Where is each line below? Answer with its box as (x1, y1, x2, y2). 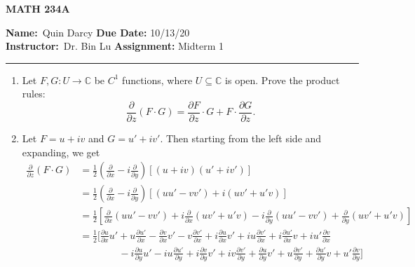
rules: (22, 86, 46, 101)
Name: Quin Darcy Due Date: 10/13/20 (6, 25, 190, 39)
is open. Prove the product (225, 72, 340, 87)
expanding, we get (22, 144, 100, 159)
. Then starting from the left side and (160, 131, 322, 146)
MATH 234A (6, 1, 70, 15)
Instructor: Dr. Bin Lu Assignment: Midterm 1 (6, 39, 224, 53)
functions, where (122, 72, 193, 87)
